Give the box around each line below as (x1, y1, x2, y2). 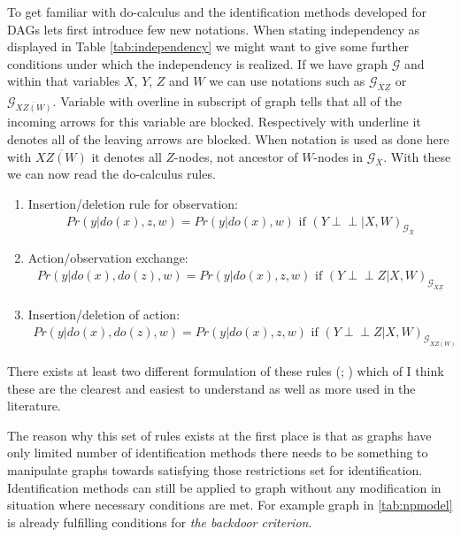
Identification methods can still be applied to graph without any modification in (7, 478, 442, 496)
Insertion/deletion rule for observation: (27, 195, 238, 213)
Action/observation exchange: (27, 249, 188, 267)
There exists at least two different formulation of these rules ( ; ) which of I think (7, 362, 444, 380)
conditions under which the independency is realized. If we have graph (7, 54, 388, 73)
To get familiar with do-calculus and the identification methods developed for (7, 3, 426, 20)
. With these (383, 147, 451, 165)
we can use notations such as (209, 72, 365, 90)
